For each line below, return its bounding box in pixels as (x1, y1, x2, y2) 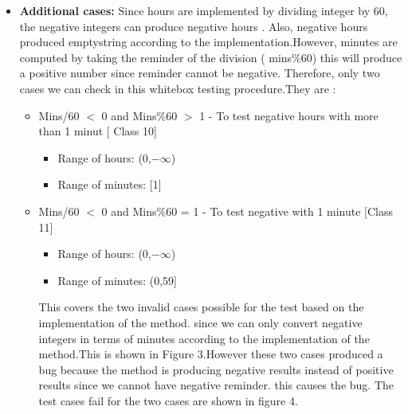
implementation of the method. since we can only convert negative (38, 314, 363, 330)
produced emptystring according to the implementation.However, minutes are (19, 33, 398, 50)
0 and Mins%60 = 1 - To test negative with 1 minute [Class (101, 202, 394, 219)
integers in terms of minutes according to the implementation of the (38, 330, 370, 346)
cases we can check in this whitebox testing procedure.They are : (19, 80, 336, 96)
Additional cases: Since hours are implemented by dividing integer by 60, (19, 2, 388, 18)
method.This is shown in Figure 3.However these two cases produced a (38, 346, 383, 362)
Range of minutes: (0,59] (57, 271, 177, 288)
